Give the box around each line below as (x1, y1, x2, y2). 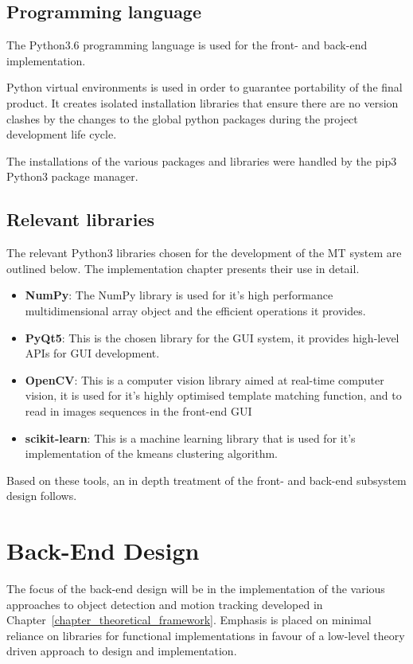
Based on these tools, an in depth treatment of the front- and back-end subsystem (6, 471, 407, 488)
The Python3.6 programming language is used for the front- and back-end (6, 37, 368, 53)
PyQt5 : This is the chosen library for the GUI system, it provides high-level (25, 329, 399, 346)
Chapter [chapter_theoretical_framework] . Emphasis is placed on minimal (6, 611, 372, 628)
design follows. (6, 487, 77, 504)
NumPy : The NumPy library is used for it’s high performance (25, 287, 333, 303)
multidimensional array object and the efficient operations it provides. (25, 302, 366, 318)
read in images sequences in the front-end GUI (25, 402, 252, 419)
